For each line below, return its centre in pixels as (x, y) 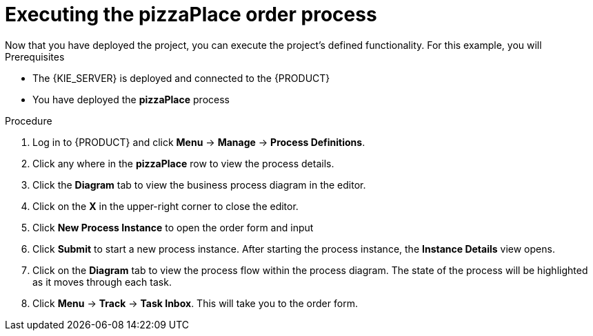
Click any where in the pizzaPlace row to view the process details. (183, 163)
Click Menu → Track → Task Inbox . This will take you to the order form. (195, 303)
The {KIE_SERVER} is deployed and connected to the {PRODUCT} (181, 78)
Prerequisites (35, 56)
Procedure (29, 120)
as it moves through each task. (102, 282)
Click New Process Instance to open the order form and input (173, 227)
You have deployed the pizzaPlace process (131, 99)
